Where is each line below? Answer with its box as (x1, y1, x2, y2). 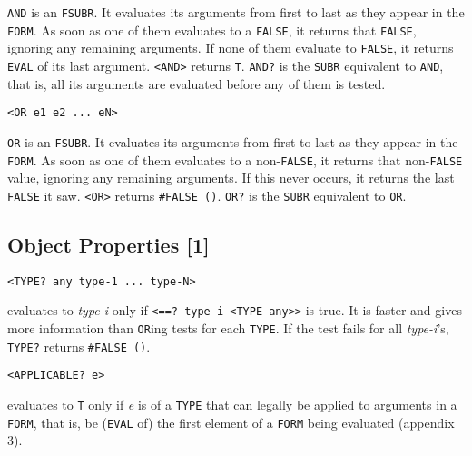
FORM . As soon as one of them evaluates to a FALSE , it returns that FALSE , (7, 20, 417, 39)
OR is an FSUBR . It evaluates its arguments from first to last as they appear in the (7, 132, 458, 151)
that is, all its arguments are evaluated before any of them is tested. (7, 74, 386, 93)
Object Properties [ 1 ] (7, 230, 210, 258)
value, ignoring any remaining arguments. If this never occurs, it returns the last (7, 168, 455, 187)
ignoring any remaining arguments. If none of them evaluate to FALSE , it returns (7, 38, 454, 57)
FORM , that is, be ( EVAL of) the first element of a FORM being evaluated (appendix (7, 412, 455, 431)
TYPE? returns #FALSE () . (7, 336, 151, 355)
